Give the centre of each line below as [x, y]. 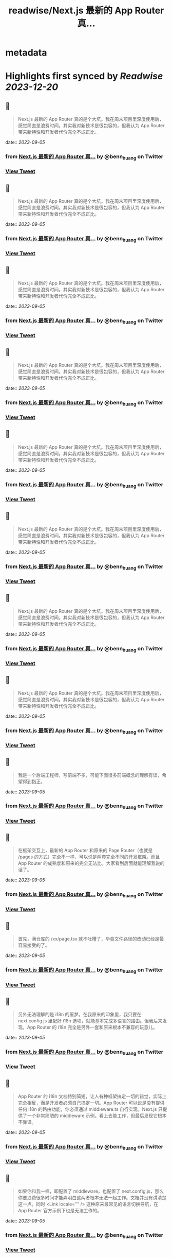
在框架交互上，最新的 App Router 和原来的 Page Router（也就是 [85, 851]
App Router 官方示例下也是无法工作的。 [60, 1211]
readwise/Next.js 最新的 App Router [86, 11]
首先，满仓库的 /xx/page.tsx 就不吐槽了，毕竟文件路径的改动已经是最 [91, 939]
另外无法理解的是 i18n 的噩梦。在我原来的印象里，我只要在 [80, 1015]
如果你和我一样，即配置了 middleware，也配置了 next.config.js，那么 [91, 1191]
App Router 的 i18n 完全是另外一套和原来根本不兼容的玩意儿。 [92, 1027]
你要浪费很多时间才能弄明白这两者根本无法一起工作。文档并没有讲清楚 [92, 1198]
